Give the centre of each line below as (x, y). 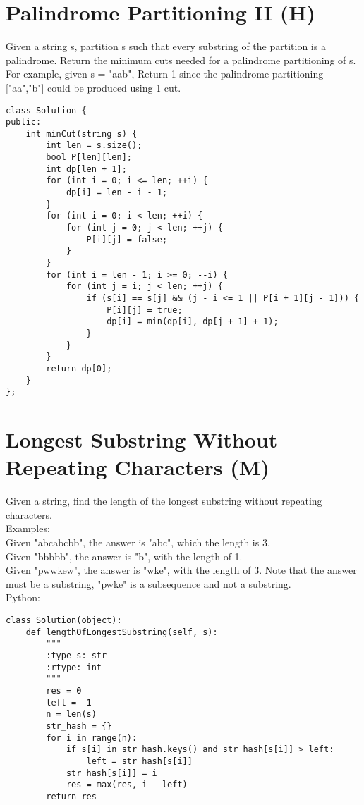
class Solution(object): (64, 620)
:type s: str (77, 655)
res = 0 (64, 690)
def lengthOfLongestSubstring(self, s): (122, 632)
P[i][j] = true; (145, 310)
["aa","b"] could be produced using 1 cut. (93, 87)
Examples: (28, 528)
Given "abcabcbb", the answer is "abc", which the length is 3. (138, 542)
